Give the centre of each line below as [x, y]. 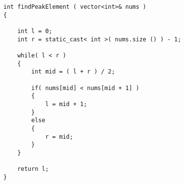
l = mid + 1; [66, 104]
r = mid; [59, 137]
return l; [33, 169]
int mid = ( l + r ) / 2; [73, 72]
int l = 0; [35, 31]
